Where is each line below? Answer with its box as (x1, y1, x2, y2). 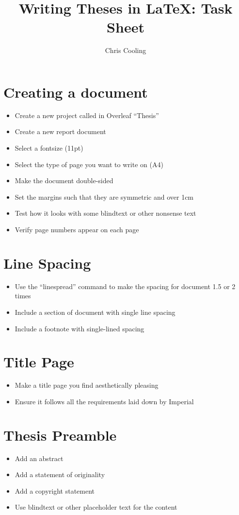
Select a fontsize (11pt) (15, 143, 83, 153)
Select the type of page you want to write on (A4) (15, 159, 163, 169)
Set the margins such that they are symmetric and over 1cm (15, 191, 194, 202)
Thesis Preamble (3, 425, 117, 445)
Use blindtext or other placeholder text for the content (15, 502, 177, 512)
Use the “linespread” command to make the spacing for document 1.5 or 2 (15, 281, 236, 291)
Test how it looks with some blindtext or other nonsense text (15, 208, 196, 218)
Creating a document (3, 82, 148, 102)
